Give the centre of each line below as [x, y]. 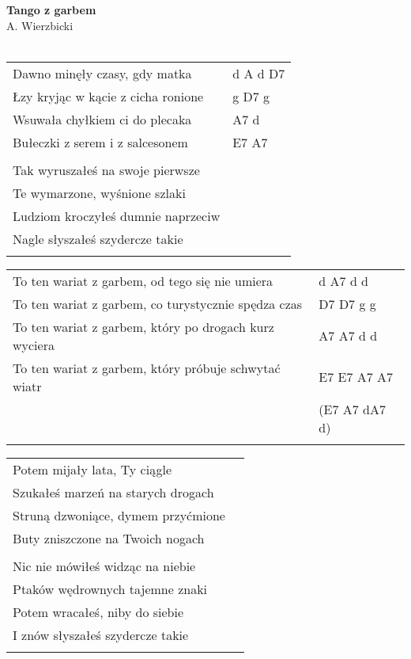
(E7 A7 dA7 [353, 409]
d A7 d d [344, 280]
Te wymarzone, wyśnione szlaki [99, 192]
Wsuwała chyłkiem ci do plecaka [102, 119]
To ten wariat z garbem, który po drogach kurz [143, 326]
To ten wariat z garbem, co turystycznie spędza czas [158, 303]
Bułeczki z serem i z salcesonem [100, 142]
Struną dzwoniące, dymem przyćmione [119, 515]
